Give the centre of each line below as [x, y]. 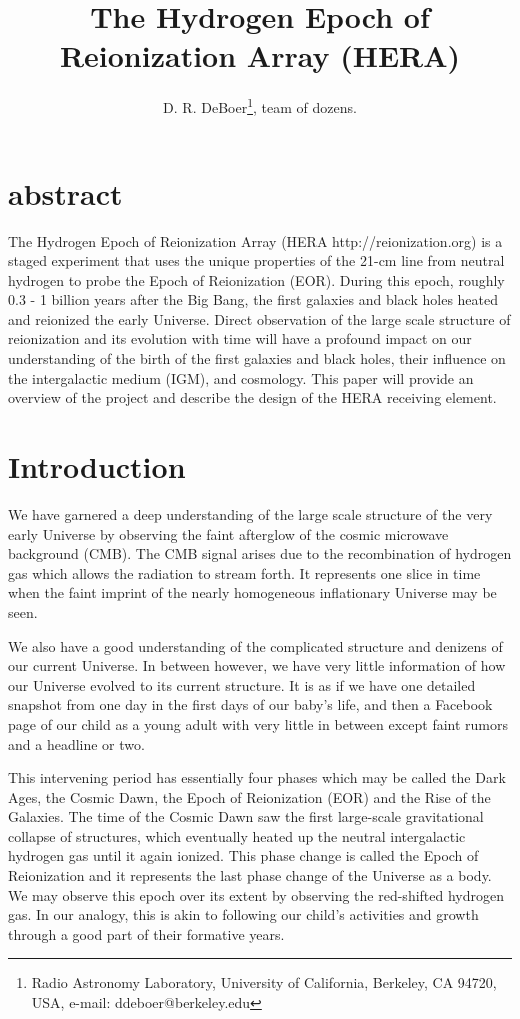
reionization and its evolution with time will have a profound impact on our [240, 338]
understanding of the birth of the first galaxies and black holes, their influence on [257, 358]
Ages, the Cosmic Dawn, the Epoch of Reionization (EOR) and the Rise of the [249, 796]
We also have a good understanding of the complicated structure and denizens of [255, 645]
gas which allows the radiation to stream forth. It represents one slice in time [244, 572]
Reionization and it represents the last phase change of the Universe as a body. [250, 875]
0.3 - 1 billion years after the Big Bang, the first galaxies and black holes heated [253, 299]
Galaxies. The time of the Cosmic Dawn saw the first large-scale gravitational [246, 816]
